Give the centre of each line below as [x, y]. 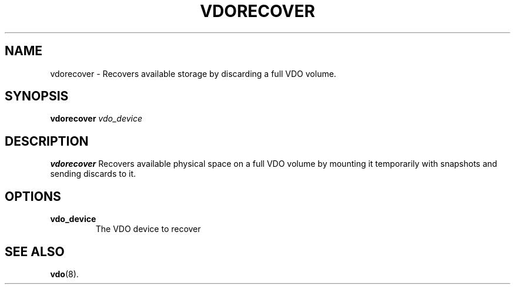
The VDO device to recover [148, 229]
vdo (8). [64, 274]
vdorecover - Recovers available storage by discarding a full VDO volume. [193, 73]
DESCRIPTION [47, 141]
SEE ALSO [35, 251]
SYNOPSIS [37, 96]
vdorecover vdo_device [96, 119]
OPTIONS [33, 196]
